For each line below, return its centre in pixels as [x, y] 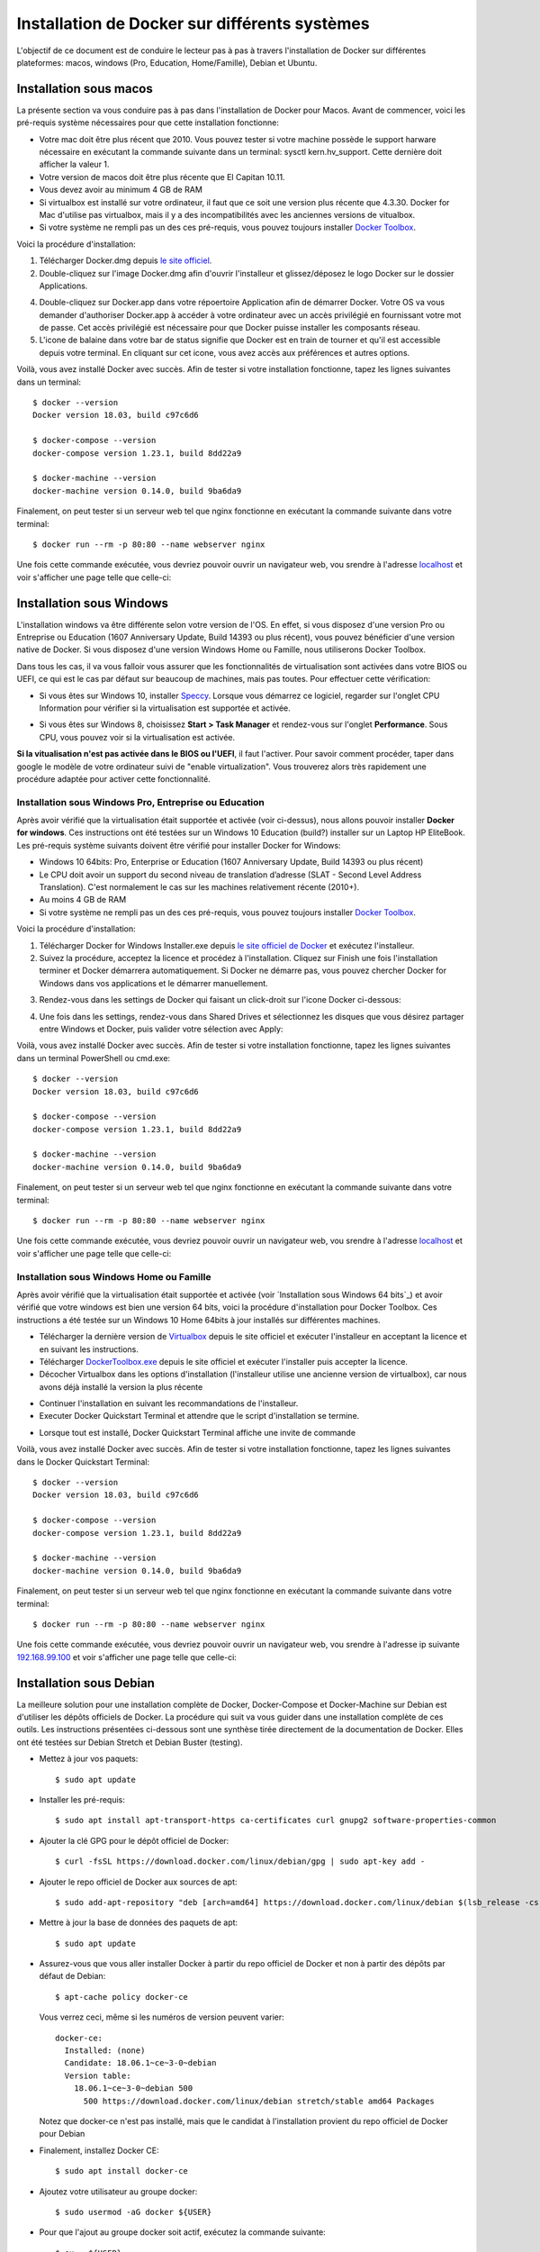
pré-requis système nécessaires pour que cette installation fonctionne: [148, 123]
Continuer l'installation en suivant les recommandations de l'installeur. [169, 1403]
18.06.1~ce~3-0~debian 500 [133, 2089]
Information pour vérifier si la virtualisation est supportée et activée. [165, 708]
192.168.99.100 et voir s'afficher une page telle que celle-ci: [127, 1657]
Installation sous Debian [85, 1683]
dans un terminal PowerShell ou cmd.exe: [94, 1058]
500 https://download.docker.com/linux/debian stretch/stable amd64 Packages [259, 2101]
